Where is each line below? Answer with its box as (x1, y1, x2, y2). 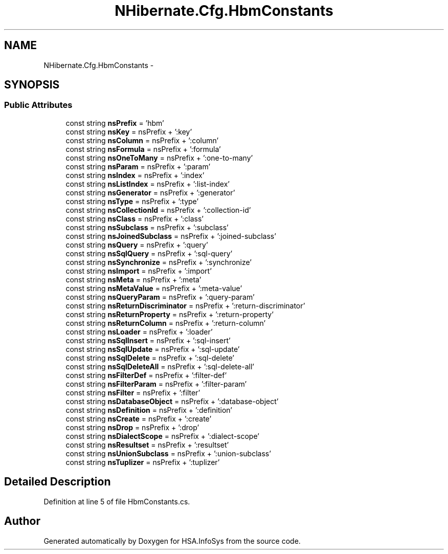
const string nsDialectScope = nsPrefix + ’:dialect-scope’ (65, 431, 259, 440)
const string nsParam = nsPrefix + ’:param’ (65, 162, 211, 171)
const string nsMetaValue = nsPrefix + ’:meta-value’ (65, 283, 242, 293)
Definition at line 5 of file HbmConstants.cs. (43, 497, 190, 506)
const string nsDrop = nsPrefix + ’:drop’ (65, 423, 199, 432)
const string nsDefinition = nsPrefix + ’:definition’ (65, 405, 232, 414)
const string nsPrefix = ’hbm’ (65, 118, 164, 127)
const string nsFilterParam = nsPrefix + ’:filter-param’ (65, 379, 247, 388)
